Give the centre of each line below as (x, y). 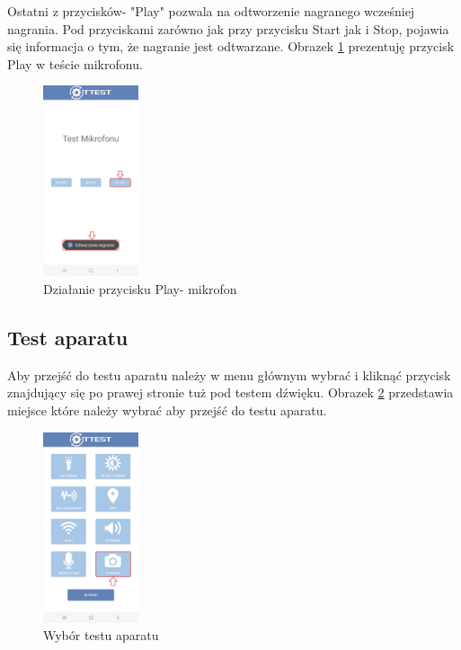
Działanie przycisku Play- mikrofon (140, 288)
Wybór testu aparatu (101, 635)
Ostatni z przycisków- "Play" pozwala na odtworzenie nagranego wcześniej (211, 11)
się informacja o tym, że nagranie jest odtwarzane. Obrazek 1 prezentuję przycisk (231, 46)
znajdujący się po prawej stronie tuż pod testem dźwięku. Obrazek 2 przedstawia (230, 392)
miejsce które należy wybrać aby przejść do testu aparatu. (167, 410)
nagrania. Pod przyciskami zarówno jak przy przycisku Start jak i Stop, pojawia (228, 28)
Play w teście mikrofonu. (75, 63)
